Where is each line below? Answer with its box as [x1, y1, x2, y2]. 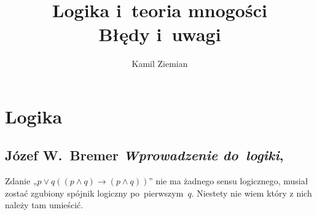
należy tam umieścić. [5, 198, 84, 211]
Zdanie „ [5, 174, 37, 187]
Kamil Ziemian [131, 57, 188, 70]
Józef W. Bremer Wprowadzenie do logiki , [5, 146, 284, 165]
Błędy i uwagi [98, 21, 221, 47]
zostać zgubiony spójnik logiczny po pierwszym [5, 186, 184, 199]
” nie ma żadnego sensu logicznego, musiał [149, 174, 308, 187]
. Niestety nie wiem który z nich [191, 186, 312, 199]
